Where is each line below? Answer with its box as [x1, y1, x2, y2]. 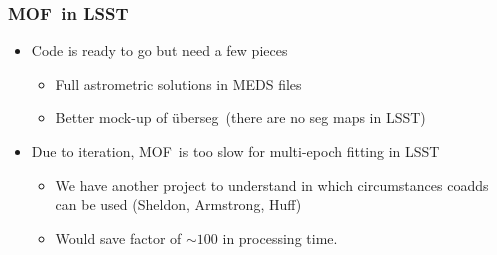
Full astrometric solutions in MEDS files [55, 73, 302, 94]
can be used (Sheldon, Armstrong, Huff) [55, 194, 302, 215]
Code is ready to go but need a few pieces [31, 40, 288, 61]
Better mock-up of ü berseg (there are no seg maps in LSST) [55, 107, 426, 128]
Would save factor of [55, 227, 182, 248]
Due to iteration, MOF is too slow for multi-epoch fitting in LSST [31, 141, 440, 161]
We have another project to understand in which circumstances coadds [55, 174, 489, 195]
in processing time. [222, 227, 338, 248]
